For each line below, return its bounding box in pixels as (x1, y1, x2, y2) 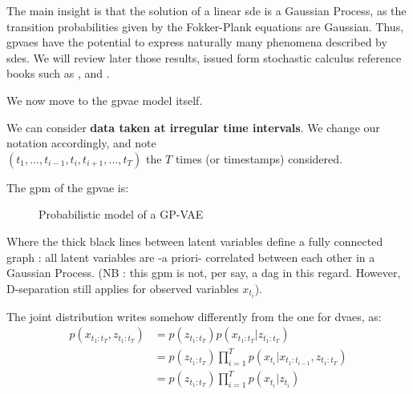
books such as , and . (6, 65, 110, 82)
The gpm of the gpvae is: (6, 179, 129, 195)
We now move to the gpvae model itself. (6, 91, 203, 108)
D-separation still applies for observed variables (6, 279, 239, 296)
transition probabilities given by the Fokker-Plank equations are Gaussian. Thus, (6, 18, 404, 34)
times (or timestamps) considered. (175, 150, 342, 167)
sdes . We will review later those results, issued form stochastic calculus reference (6, 49, 402, 66)
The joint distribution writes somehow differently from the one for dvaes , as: (6, 308, 382, 324)
